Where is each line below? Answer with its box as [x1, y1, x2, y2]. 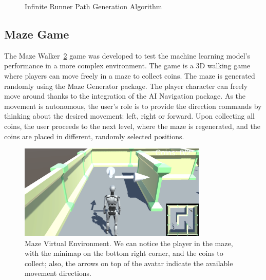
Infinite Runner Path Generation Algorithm [25, 1, 162, 11]
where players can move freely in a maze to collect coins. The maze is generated [4, 70, 255, 81]
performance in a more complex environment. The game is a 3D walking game [4, 60, 251, 71]
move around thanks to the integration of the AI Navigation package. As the [4, 90, 246, 101]
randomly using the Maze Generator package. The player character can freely [4, 80, 248, 91]
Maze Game [4, 26, 69, 42]
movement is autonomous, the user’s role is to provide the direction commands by [4, 100, 262, 111]
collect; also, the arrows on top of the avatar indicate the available [25, 257, 233, 268]
